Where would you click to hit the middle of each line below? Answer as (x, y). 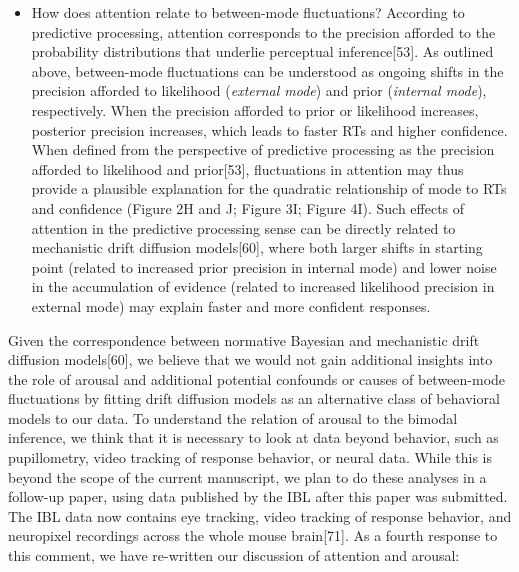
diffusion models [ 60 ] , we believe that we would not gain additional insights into (250, 359)
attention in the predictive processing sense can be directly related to (243, 227)
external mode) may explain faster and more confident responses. (231, 305)
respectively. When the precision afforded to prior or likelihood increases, (255, 109)
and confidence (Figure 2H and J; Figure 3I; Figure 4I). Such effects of (248, 207)
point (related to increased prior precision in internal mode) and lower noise (264, 266)
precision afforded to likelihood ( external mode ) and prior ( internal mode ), (259, 90)
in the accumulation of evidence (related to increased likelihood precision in (263, 286)
